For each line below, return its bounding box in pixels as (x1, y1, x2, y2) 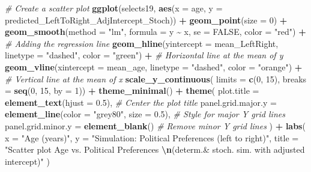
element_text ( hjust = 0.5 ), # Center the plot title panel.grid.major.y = (5, 96, 277, 108)
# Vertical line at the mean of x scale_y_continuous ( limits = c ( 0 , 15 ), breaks (5, 72, 307, 85)
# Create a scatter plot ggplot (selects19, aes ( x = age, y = (5, 2, 223, 14)
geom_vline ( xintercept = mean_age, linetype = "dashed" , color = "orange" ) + (5, 60, 303, 73)
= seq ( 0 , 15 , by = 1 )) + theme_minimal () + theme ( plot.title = (5, 84, 259, 97)
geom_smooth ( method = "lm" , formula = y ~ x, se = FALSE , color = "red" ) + (5, 25, 306, 38)
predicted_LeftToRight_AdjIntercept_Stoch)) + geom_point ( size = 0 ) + (5, 13, 288, 26)
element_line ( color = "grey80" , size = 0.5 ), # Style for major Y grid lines (5, 108, 285, 120)
